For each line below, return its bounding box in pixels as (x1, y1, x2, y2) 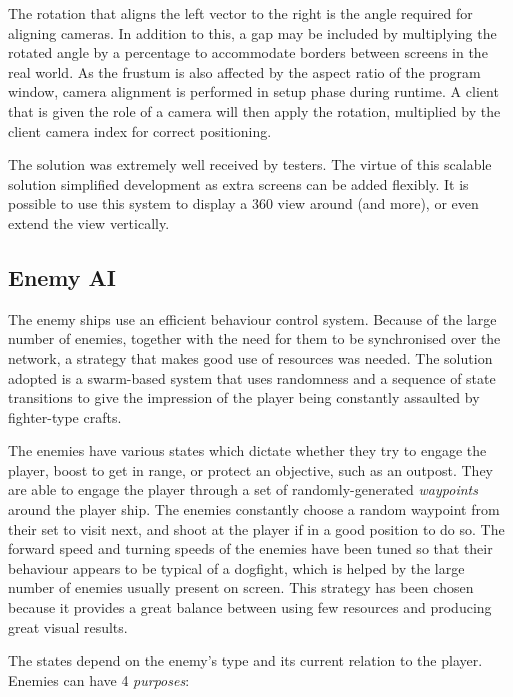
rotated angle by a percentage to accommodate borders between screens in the (8, 42, 488, 63)
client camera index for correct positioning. (8, 120, 272, 141)
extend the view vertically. (8, 212, 170, 233)
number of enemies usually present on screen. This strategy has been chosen (8, 577, 474, 598)
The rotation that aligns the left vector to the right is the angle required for (8, 3, 473, 23)
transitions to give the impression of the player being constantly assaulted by (8, 387, 480, 408)
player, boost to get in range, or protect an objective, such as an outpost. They (8, 459, 494, 480)
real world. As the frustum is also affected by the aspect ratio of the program (8, 61, 481, 82)
